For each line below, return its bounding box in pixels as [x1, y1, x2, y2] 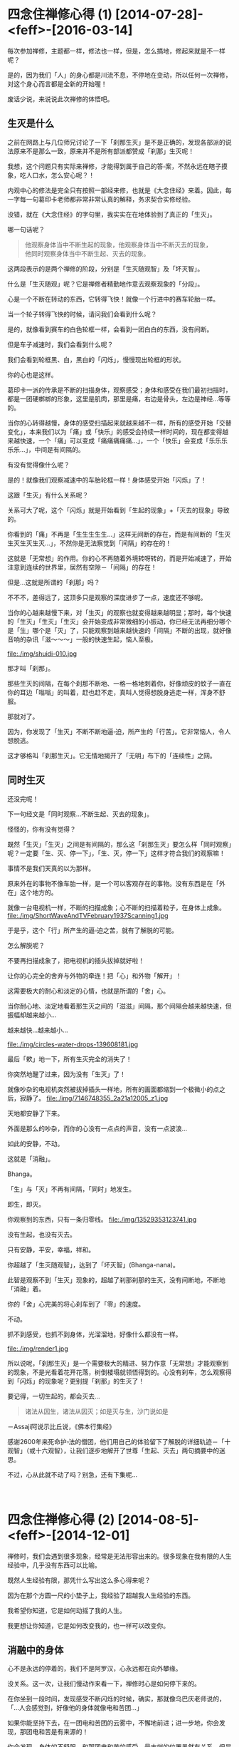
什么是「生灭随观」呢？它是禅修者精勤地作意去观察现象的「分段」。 [7, 279, 204, 288]
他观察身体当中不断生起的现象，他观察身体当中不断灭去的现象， [24, 240, 212, 249]
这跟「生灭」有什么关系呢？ [7, 490, 89, 499]
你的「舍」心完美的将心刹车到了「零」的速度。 [7, 1299, 144, 1308]
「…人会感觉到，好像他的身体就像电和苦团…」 [7, 1704, 144, 1712]
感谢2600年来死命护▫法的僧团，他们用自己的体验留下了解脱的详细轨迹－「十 [7, 1437, 231, 1445]
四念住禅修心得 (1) [7, 6, 112, 23]
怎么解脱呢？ [7, 941, 45, 949]
